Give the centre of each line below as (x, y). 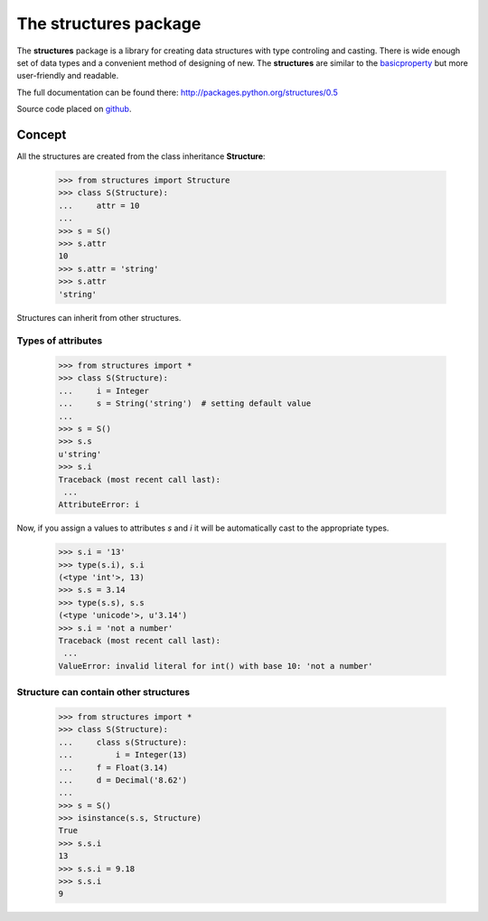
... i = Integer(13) (123, 755)
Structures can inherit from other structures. (99, 317)
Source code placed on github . (74, 109)
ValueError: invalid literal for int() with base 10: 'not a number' (216, 666)
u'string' (80, 454)
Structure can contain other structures (103, 692)
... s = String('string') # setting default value (185, 404)
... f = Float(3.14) (113, 767)
